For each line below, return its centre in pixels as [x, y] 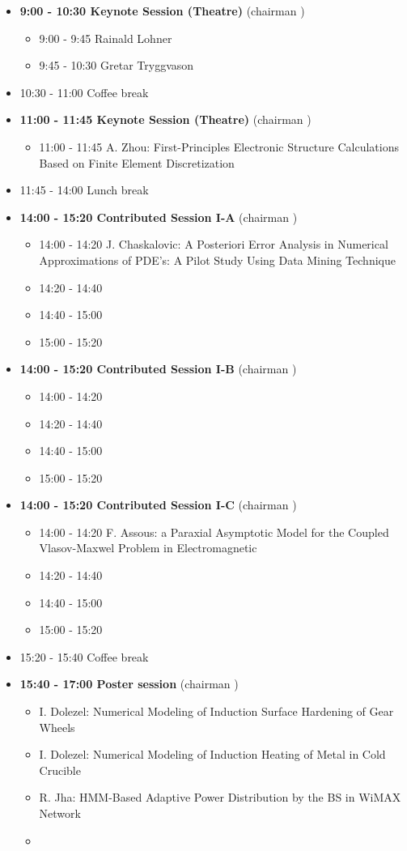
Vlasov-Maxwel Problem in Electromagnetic [148, 548]
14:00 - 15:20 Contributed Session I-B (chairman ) [158, 369]
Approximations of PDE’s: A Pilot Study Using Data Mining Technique [217, 260]
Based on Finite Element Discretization [137, 162]
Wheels [57, 727]
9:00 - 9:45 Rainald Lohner [106, 38]
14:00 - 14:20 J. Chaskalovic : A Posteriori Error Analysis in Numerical [214, 244]
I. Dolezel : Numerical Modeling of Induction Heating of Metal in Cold [212, 754]
